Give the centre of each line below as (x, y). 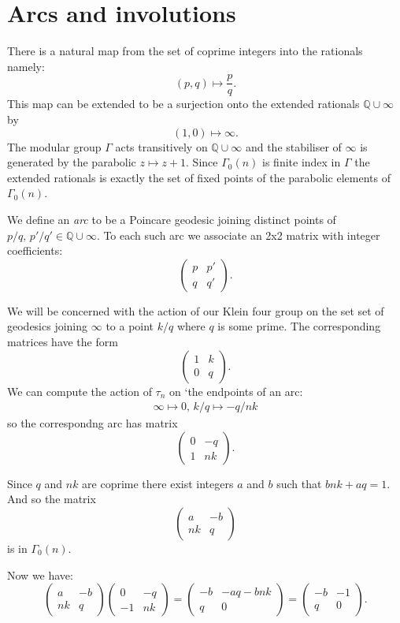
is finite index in (302, 162)
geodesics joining (48, 326)
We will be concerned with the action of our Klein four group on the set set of (196, 310)
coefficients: (35, 250)
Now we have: (40, 575)
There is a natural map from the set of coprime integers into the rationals (185, 51)
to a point (130, 326)
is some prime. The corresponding (299, 326)
